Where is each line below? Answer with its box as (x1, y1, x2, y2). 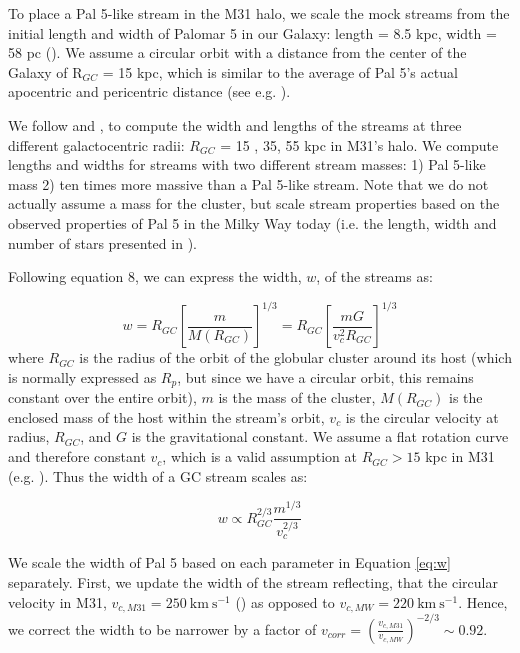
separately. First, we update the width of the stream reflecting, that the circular (8, 572, 498, 593)
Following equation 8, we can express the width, (8, 266, 302, 287)
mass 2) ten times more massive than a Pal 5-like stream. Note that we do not (8, 173, 489, 194)
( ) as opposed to (235, 591, 335, 612)
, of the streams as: (316, 266, 433, 287)
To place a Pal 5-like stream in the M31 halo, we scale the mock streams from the (8, 3, 510, 23)
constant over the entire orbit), (8, 387, 197, 408)
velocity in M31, (8, 591, 107, 612)
